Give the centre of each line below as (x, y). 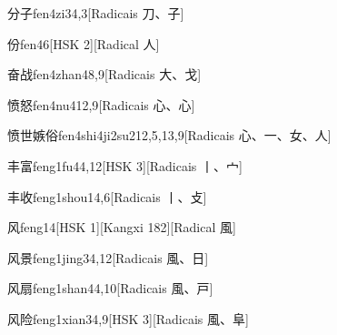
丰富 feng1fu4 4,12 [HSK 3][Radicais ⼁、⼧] (125, 165)
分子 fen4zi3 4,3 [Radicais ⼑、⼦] (96, 13)
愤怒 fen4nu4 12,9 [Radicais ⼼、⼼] (101, 104)
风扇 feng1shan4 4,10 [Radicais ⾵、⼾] (110, 288)
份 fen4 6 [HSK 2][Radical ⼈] (84, 43)
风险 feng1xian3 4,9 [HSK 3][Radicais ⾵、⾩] (128, 318)
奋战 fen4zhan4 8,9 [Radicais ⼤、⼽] (104, 74)
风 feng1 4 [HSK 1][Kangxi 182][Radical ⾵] (122, 227)
